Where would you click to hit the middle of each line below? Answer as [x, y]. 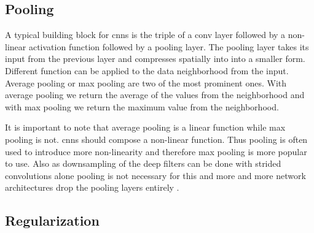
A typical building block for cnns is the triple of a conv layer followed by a [145, 35]
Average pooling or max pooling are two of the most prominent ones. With [146, 82]
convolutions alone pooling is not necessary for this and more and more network [155, 175]
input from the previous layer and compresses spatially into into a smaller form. [155, 59]
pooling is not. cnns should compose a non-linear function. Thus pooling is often [156, 139]
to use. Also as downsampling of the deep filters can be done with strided [143, 163]
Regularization [52, 220]
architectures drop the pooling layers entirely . [92, 187]
